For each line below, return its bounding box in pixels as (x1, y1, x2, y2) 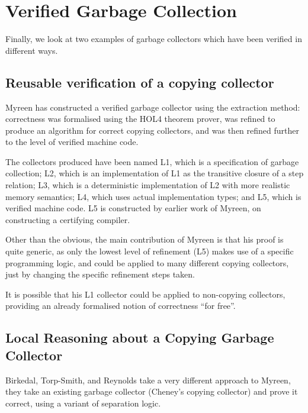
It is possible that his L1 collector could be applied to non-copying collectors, (5, 288, 285, 300)
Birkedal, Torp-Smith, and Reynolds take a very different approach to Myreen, (5, 373, 291, 386)
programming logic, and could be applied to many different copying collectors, (5, 256, 289, 269)
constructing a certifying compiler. (5, 213, 130, 225)
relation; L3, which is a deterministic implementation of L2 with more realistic (5, 179, 290, 191)
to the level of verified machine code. (5, 135, 139, 148)
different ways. (5, 44, 58, 56)
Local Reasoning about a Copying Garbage (5, 328, 274, 347)
